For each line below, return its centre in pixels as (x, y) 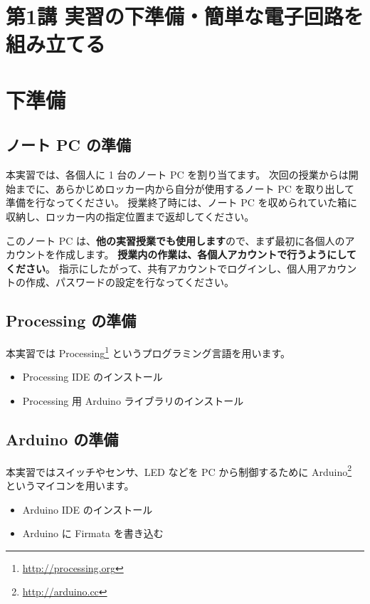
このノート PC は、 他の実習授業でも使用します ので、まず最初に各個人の (175, 240)
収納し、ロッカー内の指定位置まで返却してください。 (130, 216)
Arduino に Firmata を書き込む (93, 533)
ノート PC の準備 (69, 145)
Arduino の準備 (62, 439)
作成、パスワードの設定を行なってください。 (129, 282)
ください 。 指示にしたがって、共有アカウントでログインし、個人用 (162, 268)
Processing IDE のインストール (92, 377)
